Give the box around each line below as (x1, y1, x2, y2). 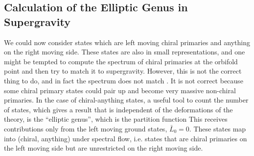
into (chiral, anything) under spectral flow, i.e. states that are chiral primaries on (4, 133, 247, 143)
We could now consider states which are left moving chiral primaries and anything (4, 37, 250, 47)
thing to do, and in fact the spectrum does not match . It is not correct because (4, 75, 243, 85)
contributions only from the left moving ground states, (4, 123, 167, 133)
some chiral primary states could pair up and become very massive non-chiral (4, 85, 236, 95)
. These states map (189, 123, 246, 133)
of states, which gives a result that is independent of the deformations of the (4, 104, 233, 114)
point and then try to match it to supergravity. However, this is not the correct (4, 66, 242, 76)
